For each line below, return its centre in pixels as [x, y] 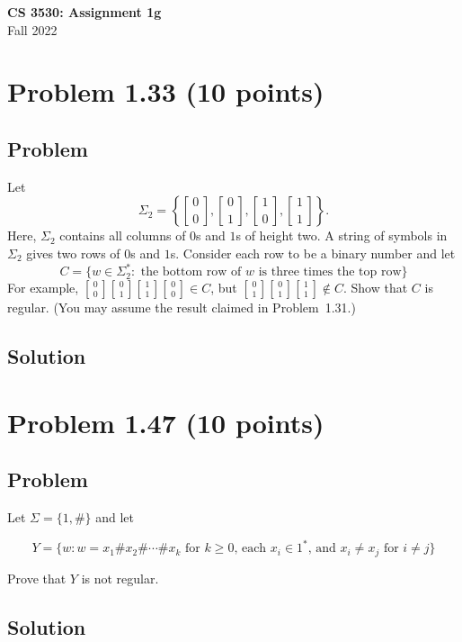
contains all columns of [123, 235]
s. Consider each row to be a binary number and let [313, 253]
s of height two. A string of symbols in [342, 235]
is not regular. [120, 578]
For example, [43, 288]
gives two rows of [73, 253]
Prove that [37, 578]
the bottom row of [191, 272]
